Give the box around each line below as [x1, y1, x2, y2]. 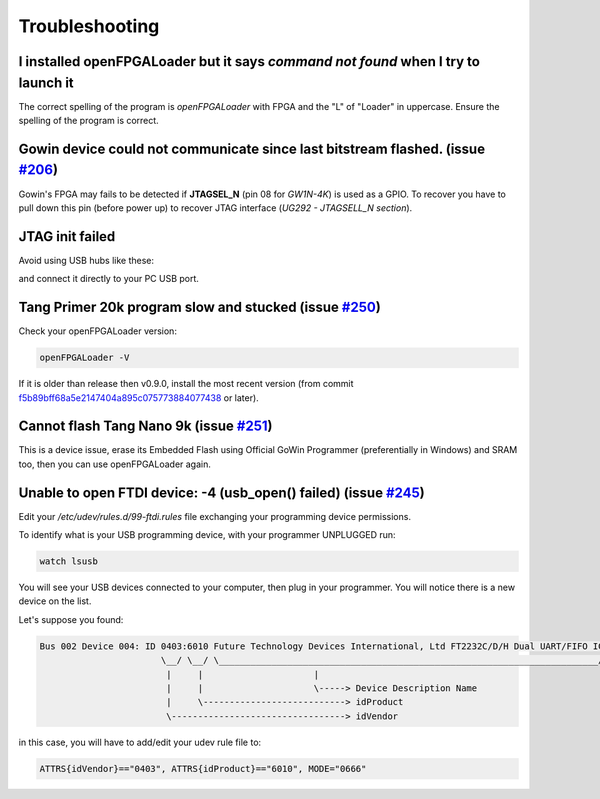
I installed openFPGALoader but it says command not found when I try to [18, 53, 480, 70]
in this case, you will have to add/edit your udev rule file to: [18, 736, 262, 748]
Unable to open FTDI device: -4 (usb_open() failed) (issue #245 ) [18, 484, 425, 501]
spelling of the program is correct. [18, 115, 159, 127]
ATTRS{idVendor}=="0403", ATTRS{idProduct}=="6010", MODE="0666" [39, 763, 367, 774]
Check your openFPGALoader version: [18, 325, 177, 337]
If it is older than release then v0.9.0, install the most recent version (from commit [18, 378, 354, 390]
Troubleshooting [18, 15, 160, 37]
